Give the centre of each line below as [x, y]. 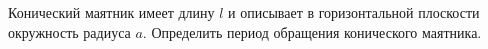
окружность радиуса [69, 31]
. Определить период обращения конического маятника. [312, 31]
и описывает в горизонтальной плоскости [354, 12]
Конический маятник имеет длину [111, 12]
